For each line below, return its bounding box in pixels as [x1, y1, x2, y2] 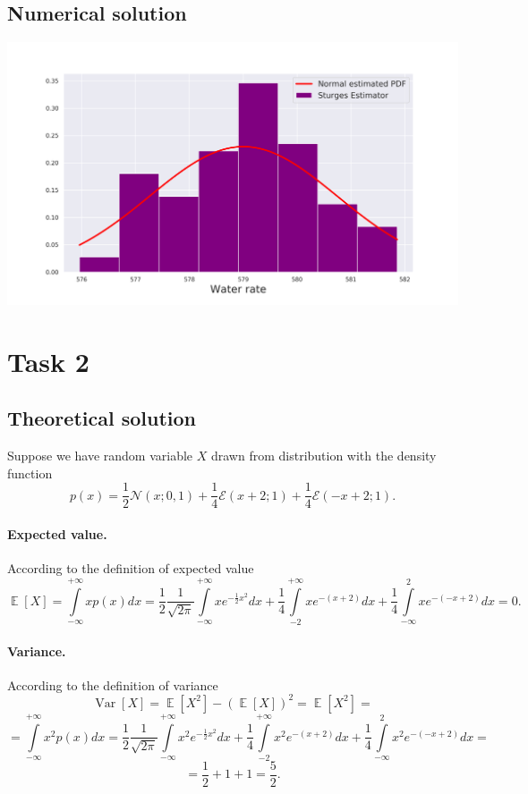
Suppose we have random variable [7, 446, 193, 465]
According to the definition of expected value [7, 559, 254, 578]
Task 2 [7, 342, 89, 379]
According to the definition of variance [7, 675, 218, 694]
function [7, 463, 53, 482]
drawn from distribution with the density [210, 446, 437, 465]
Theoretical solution [7, 404, 196, 432]
